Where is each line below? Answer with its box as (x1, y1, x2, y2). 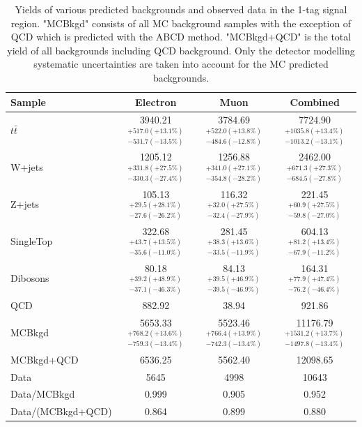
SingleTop (10, 233, 53, 248)
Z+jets (10, 196, 39, 211)
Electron (135, 94, 177, 109)
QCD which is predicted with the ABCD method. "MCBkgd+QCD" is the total (10, 29, 352, 44)
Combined (290, 94, 340, 109)
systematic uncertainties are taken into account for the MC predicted (33, 57, 329, 71)
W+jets (10, 159, 43, 174)
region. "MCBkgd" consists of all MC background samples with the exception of (10, 15, 352, 30)
